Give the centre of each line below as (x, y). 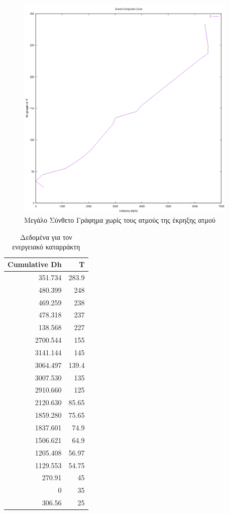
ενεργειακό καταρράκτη (46, 247)
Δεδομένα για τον (46, 237)
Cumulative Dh (35, 264)
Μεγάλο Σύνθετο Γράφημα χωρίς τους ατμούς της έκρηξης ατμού (120, 220)
